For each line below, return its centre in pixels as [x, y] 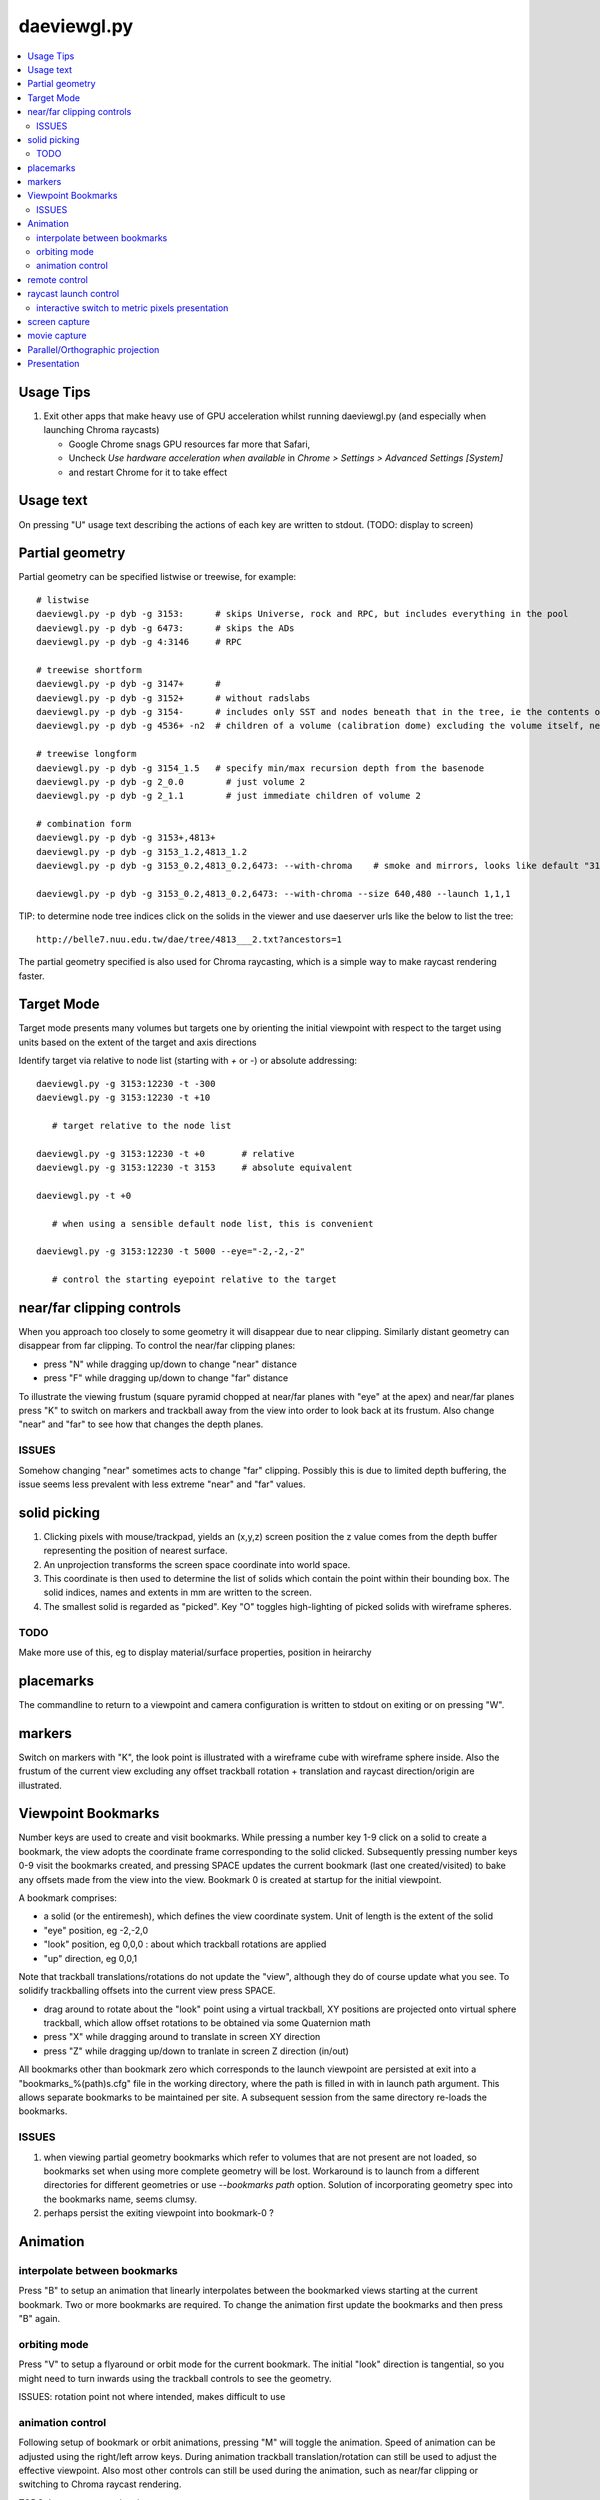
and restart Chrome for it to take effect [148, 472]
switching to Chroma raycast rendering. [100, 2484]
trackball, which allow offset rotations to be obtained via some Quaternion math [207, 2023]
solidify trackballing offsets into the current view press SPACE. [147, 1991]
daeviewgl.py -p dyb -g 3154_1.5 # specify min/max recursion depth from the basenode [260, 768]
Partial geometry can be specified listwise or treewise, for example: [157, 577]
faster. [31, 976]
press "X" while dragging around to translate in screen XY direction [182, 2037]
